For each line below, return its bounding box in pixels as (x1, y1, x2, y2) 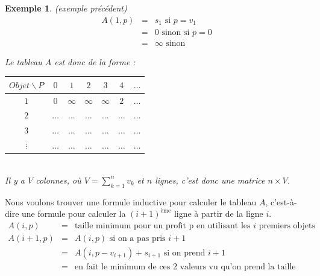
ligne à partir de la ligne (174, 207, 263, 220)
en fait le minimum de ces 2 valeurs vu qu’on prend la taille (75, 262, 296, 271)
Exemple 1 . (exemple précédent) (5, 2, 127, 14)
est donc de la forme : (54, 55, 136, 68)
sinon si (162, 28, 190, 37)
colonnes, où (36, 173, 81, 186)
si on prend (163, 248, 205, 257)
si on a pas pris (109, 234, 166, 243)
